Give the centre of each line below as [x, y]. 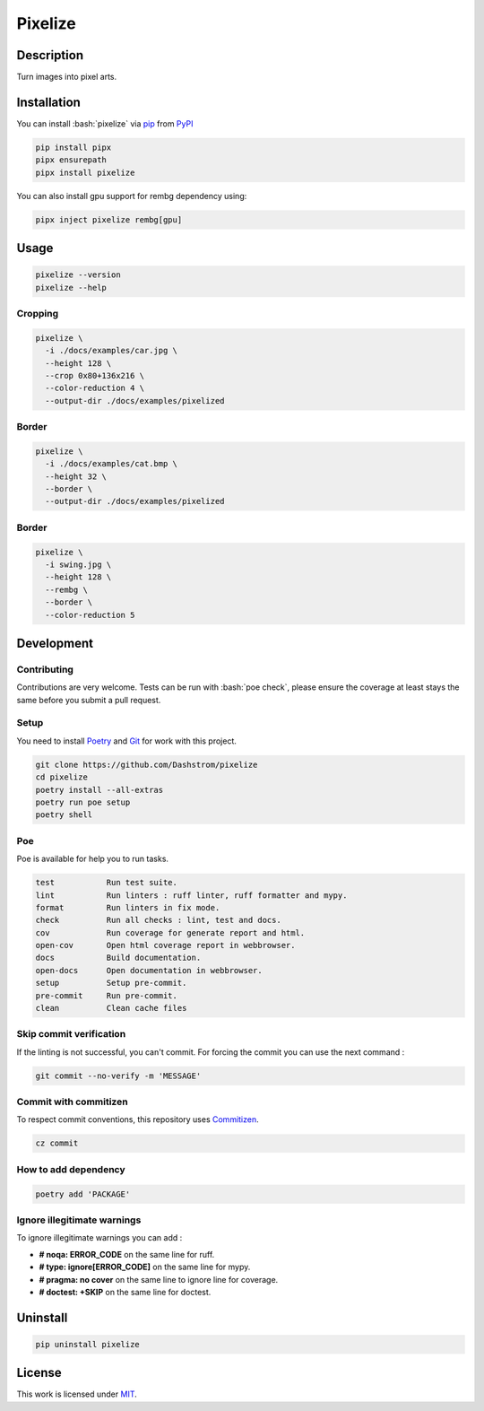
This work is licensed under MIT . [77, 1394]
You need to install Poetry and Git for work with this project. [127, 741]
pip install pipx [73, 147]
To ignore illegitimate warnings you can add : [99, 1238]
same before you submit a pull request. [89, 700]
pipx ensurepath [71, 160]
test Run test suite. [107, 883]
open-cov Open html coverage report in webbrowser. [165, 945]
